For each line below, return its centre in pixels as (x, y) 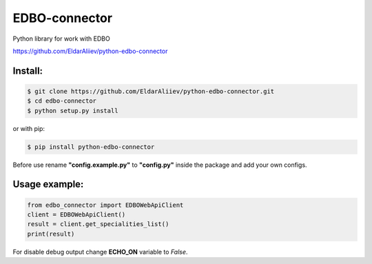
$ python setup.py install (73, 111)
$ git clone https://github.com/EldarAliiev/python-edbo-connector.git (151, 91)
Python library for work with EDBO (61, 39)
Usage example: (48, 184)
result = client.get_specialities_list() (98, 224)
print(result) (51, 234)
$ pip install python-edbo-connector (91, 147)
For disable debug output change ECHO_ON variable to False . (100, 252)
